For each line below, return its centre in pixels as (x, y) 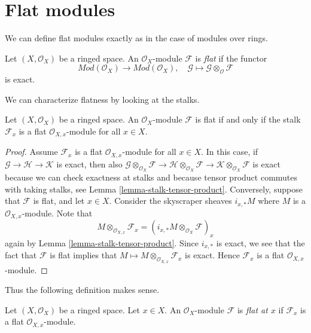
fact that (21, 255)
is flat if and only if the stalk (248, 119)
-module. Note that (57, 213)
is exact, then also (89, 164)
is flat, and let (59, 201)
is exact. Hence (212, 255)
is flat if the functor (231, 58)
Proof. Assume (31, 152)
